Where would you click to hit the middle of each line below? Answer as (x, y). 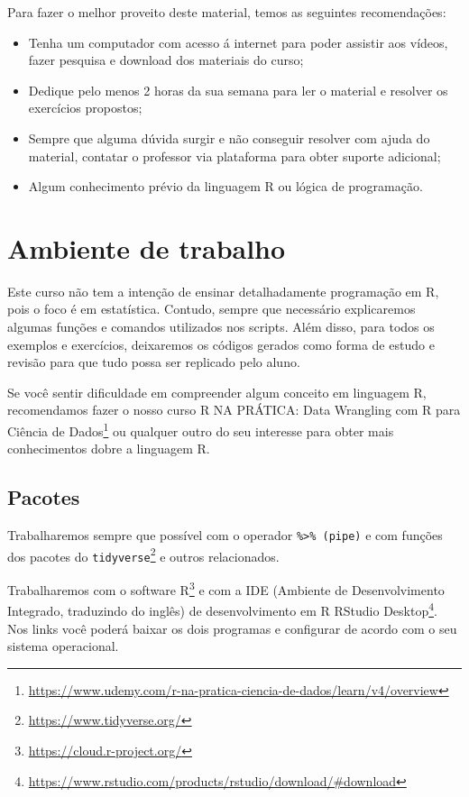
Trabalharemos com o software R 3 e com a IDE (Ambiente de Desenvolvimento (226, 588)
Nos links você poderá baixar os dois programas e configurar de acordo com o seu (232, 628)
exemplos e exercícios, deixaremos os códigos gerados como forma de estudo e (221, 344)
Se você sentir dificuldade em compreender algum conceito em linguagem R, (217, 392)
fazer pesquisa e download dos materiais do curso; (166, 60)
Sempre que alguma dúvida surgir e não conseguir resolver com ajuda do (229, 137)
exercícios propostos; (85, 108)
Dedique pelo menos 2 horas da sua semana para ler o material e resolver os (238, 90)
